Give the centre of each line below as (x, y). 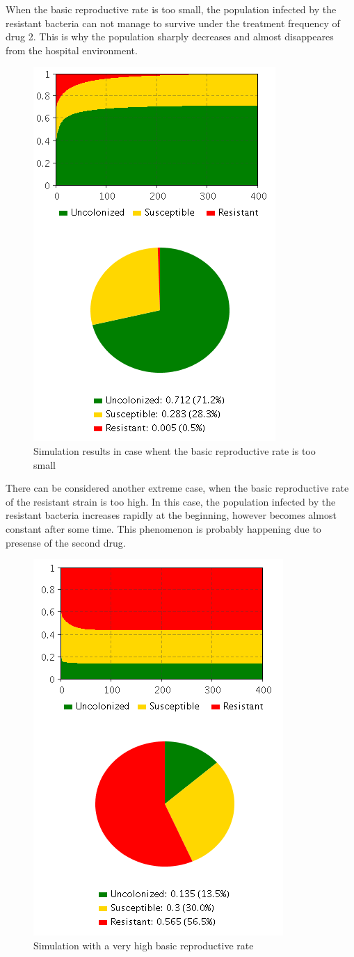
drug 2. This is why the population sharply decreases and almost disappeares (170, 37)
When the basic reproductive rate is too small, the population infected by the (171, 9)
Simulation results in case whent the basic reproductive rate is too (175, 450)
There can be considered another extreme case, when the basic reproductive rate (177, 488)
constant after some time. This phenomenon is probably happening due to (163, 528)
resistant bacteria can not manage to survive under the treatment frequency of (173, 23)
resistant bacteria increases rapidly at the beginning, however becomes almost (171, 515)
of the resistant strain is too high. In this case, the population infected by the (171, 501)
